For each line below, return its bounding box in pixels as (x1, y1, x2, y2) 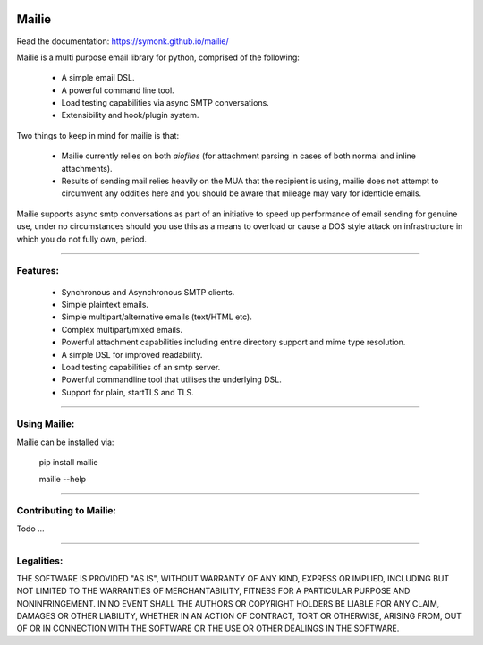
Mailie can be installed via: (16, 437, 114, 447)
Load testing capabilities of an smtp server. (61, 361, 221, 372)
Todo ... (16, 523, 45, 534)
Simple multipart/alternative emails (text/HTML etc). (61, 311, 252, 322)
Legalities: (16, 555, 64, 567)
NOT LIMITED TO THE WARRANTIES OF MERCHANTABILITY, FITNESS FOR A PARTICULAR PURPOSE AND (16, 586, 411, 597)
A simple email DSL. (61, 72, 135, 83)
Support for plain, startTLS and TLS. (61, 386, 194, 397)
